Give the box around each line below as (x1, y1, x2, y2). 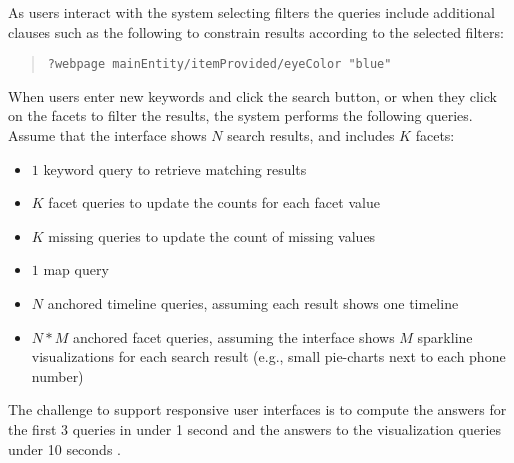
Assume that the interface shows (8, 125, 207, 146)
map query (43, 259, 109, 280)
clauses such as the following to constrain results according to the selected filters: (8, 21, 504, 42)
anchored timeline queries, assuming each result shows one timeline (47, 293, 459, 313)
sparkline (417, 326, 473, 347)
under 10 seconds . (8, 438, 121, 459)
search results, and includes (227, 125, 395, 146)
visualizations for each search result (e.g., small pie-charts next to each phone (31, 346, 506, 367)
